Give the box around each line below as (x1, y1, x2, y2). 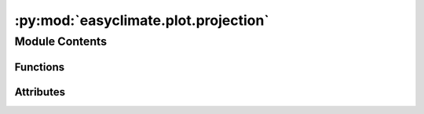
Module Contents (14, 34, 108, 48)
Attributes (14, 85, 66, 98)
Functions (14, 60, 65, 73)
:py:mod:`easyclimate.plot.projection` (14, 12, 270, 29)
